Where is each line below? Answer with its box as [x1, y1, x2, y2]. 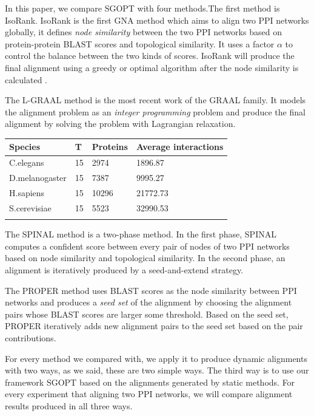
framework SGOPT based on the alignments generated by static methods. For [5, 375, 295, 388]
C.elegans [9, 156, 44, 169]
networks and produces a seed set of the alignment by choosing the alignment [5, 296, 292, 309]
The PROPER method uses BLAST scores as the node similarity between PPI [5, 284, 297, 296]
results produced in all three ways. [5, 399, 133, 412]
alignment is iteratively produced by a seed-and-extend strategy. [5, 263, 244, 276]
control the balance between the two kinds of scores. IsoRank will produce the [5, 49, 295, 62]
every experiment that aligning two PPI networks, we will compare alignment [5, 387, 293, 400]
